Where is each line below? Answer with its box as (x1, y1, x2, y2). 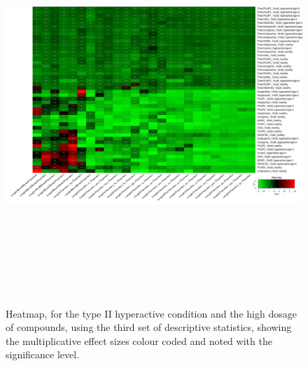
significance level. (6, 347, 80, 362)
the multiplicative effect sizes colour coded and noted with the (6, 333, 272, 348)
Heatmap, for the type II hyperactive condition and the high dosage (6, 306, 297, 320)
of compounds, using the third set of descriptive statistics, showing (6, 320, 292, 334)
